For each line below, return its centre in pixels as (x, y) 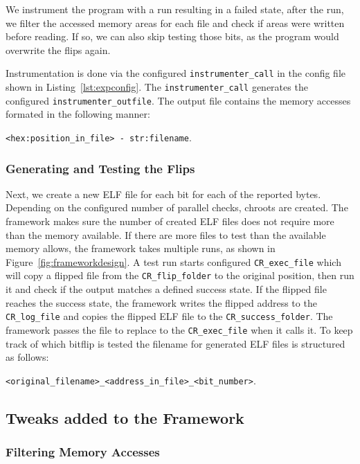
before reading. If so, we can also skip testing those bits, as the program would (172, 36)
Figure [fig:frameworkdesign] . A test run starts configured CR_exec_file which (173, 261)
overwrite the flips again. (58, 50)
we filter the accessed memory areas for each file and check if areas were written (175, 23)
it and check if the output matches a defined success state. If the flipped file (166, 289)
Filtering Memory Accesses (83, 452)
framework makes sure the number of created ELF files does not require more (170, 221)
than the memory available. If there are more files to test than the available (166, 234)
